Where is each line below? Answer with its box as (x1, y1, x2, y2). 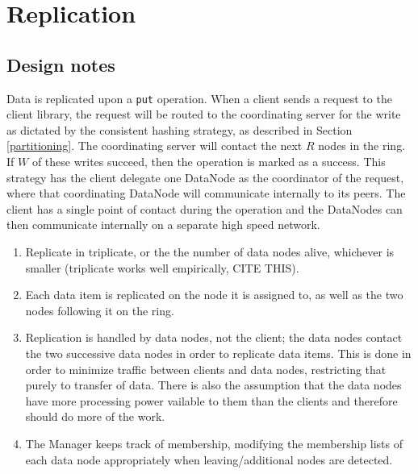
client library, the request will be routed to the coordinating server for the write (6, 106, 401, 123)
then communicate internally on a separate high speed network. (6, 216, 320, 233)
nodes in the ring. (318, 137, 406, 154)
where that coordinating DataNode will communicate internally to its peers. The (6, 185, 406, 202)
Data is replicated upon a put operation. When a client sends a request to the (6, 89, 392, 106)
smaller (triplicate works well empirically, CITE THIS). (25, 259, 299, 276)
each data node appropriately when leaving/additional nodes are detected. (25, 451, 393, 468)
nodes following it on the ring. (25, 301, 174, 318)
